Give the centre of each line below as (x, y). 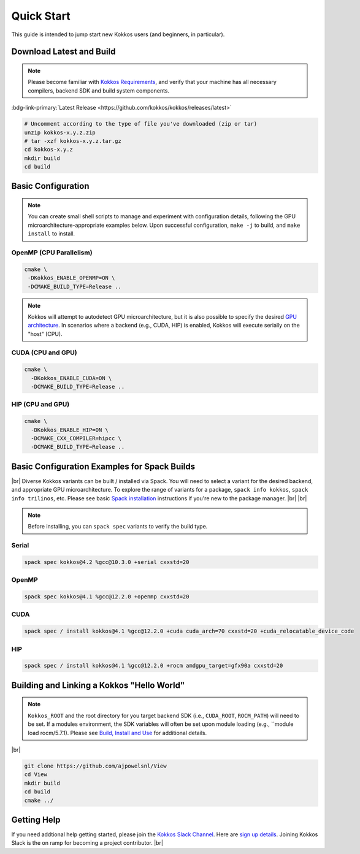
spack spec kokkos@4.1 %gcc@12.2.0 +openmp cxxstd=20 (107, 597)
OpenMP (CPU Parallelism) (52, 253)
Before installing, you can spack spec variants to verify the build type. (118, 527)
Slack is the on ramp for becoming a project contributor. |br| (87, 843)
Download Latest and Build (63, 52)
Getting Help (36, 819)
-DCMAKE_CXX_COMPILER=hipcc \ (76, 438)
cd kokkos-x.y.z (49, 150)
